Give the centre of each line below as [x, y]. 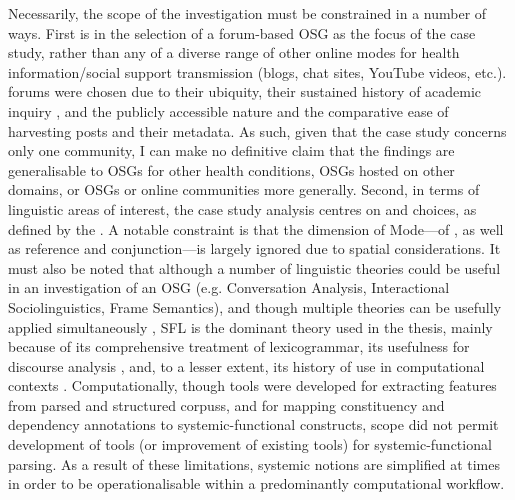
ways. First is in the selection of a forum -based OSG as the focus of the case [242, 32]
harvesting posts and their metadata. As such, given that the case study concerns [257, 130]
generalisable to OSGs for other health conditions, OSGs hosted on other [231, 169]
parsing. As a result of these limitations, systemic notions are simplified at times [254, 463]
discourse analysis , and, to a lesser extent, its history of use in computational [246, 365]
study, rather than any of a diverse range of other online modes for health [234, 52]
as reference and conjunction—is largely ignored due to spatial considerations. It [254, 248]
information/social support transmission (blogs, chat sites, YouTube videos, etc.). [257, 71]
